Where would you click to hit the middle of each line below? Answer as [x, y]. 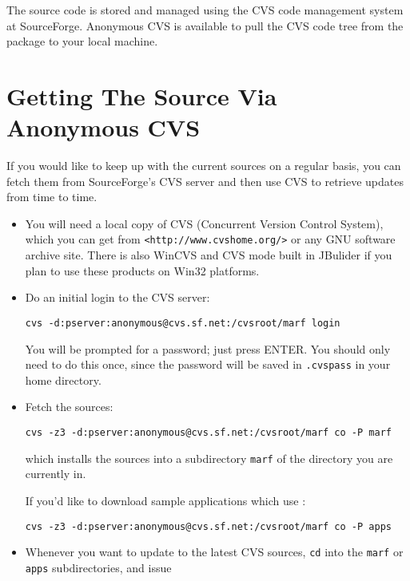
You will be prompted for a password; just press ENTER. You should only [208, 348]
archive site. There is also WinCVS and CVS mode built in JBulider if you [209, 255]
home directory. [63, 379]
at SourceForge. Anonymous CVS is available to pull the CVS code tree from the [205, 25]
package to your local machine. [82, 41]
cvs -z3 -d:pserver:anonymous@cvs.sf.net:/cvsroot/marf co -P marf [208, 433]
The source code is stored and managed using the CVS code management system [205, 10]
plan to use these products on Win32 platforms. [142, 270]
